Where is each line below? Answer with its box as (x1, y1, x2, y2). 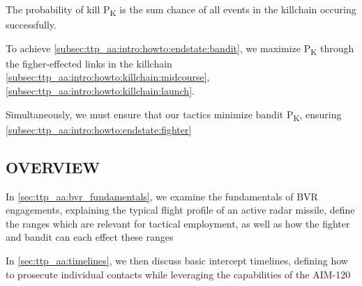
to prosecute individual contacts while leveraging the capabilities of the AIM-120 (6, 267, 351, 281)
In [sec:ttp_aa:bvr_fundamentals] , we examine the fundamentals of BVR (6, 189, 318, 203)
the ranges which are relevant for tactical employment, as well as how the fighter (6, 216, 350, 230)
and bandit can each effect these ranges (6, 230, 174, 244)
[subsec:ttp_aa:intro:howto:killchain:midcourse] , (6, 70, 210, 84)
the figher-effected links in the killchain (6, 56, 172, 70)
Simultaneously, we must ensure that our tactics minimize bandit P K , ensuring (6, 106, 342, 123)
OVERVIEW (6, 156, 100, 177)
